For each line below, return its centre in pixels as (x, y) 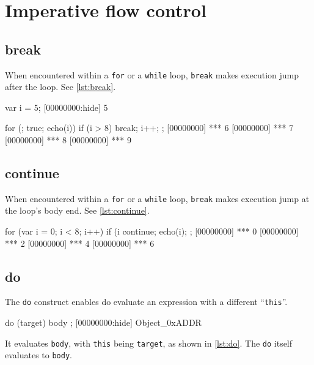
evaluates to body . (38, 355)
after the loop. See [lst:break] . (60, 87)
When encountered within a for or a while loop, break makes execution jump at (157, 198)
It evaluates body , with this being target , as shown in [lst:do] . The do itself (149, 343)
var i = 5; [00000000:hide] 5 (57, 107)
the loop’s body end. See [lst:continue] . (77, 210)
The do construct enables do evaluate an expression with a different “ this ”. (146, 302)
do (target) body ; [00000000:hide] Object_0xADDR (103, 322)
